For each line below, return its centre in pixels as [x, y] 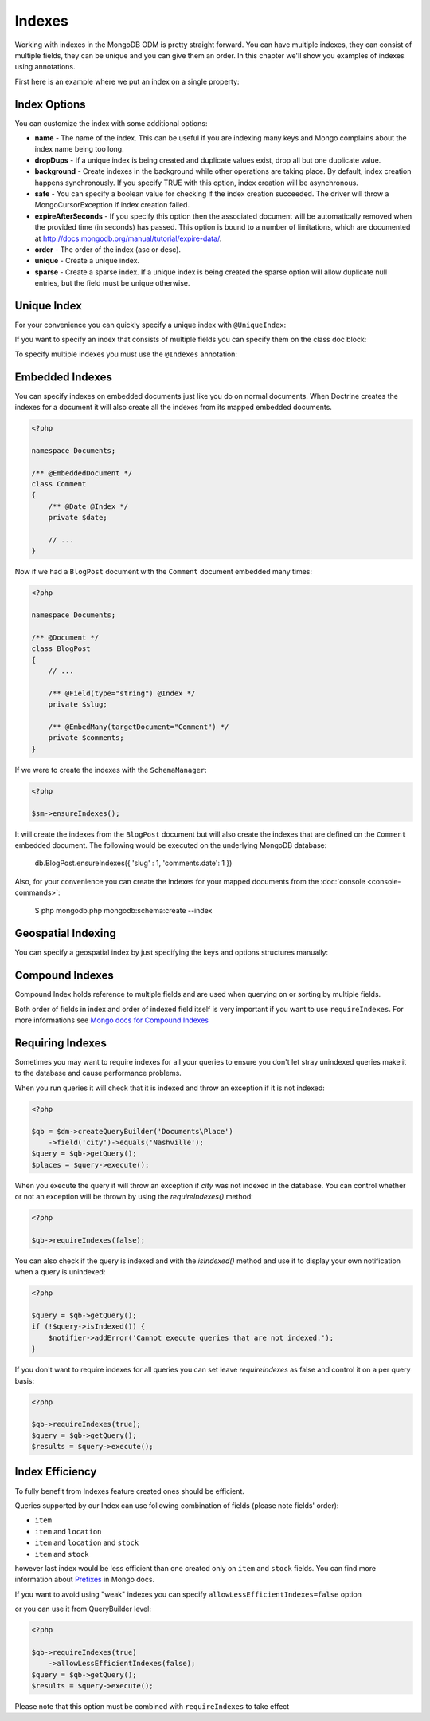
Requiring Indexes [61, 1043]
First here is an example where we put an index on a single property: [127, 81]
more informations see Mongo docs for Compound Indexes [111, 1020]
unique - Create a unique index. [87, 261]
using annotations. [45, 67]
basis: [25, 1380]
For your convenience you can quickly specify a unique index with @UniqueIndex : [150, 325]
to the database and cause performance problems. [98, 1073]
